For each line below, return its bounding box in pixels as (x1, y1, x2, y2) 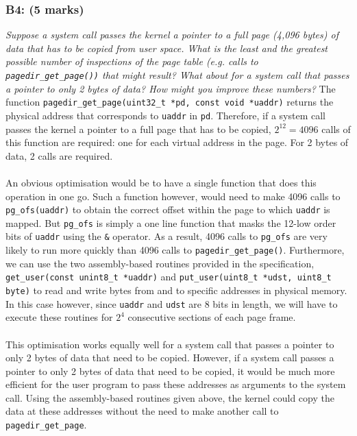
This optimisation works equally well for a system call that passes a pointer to (5, 337, 334, 351)
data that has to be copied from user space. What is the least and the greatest (5, 40, 328, 55)
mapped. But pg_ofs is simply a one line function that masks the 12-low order (5, 215, 336, 230)
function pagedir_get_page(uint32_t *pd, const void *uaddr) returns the (5, 95, 334, 109)
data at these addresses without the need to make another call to (5, 404, 279, 418)
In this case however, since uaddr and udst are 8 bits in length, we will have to (5, 296, 338, 311)
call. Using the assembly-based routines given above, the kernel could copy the (5, 390, 334, 404)
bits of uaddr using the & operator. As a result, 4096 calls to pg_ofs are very (5, 229, 328, 243)
